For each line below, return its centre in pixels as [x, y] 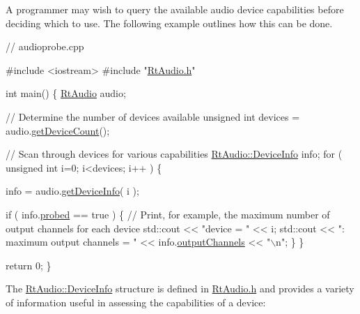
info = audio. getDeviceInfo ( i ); [72, 191]
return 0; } [29, 265]
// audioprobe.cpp [45, 46]
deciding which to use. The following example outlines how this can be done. [169, 23]
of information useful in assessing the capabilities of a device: [136, 302]
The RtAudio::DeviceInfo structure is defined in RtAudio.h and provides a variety [180, 289]
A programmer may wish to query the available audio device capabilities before [175, 9]
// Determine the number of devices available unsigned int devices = [153, 116]
